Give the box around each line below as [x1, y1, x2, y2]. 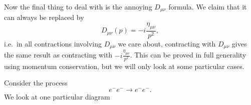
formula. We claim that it [168, 1, 247, 11]
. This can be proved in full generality [130, 49, 246, 60]
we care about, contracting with [118, 38, 216, 48]
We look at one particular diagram [4, 91, 110, 101]
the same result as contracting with [4, 49, 113, 60]
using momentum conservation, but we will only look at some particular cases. [4, 60, 244, 71]
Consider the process [4, 77, 68, 88]
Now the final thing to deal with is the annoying [4, 1, 152, 11]
